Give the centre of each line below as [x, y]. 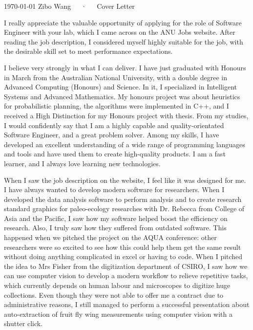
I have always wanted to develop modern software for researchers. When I [114, 189]
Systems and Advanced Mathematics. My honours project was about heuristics [122, 96]
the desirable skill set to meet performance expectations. [88, 51]
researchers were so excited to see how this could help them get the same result [123, 247]
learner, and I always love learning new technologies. [82, 163]
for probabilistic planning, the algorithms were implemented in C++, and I [116, 106]
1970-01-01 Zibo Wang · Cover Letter [69, 6]
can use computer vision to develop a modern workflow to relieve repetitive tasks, [126, 275]
